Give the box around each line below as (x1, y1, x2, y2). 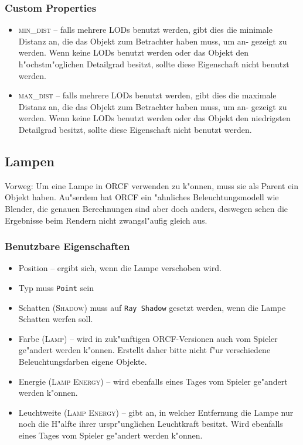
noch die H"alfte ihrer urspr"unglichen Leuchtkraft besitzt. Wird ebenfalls (18, 417, 283, 430)
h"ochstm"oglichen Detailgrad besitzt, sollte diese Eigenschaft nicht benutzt (18, 58, 290, 70)
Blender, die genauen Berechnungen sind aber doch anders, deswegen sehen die (5, 202, 288, 214)
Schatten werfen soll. (18, 313, 93, 325)
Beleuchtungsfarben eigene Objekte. (18, 355, 147, 368)
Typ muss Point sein (18, 281, 94, 293)
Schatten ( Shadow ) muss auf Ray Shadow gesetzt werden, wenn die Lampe (18, 301, 286, 313)
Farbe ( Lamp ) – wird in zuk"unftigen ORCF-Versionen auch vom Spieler (18, 332, 278, 344)
